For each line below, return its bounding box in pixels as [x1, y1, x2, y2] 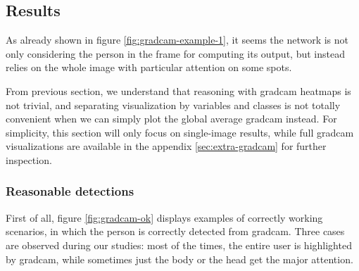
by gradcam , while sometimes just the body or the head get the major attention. [6, 251, 353, 266]
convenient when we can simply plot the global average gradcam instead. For [6, 111, 337, 126]
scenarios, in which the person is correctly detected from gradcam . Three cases [6, 224, 345, 239]
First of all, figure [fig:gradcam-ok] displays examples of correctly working [6, 210, 323, 225]
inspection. [6, 152, 52, 167]
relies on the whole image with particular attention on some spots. [6, 60, 292, 75]
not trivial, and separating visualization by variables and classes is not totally [6, 97, 341, 112]
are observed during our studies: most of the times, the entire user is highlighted [6, 237, 352, 252]
